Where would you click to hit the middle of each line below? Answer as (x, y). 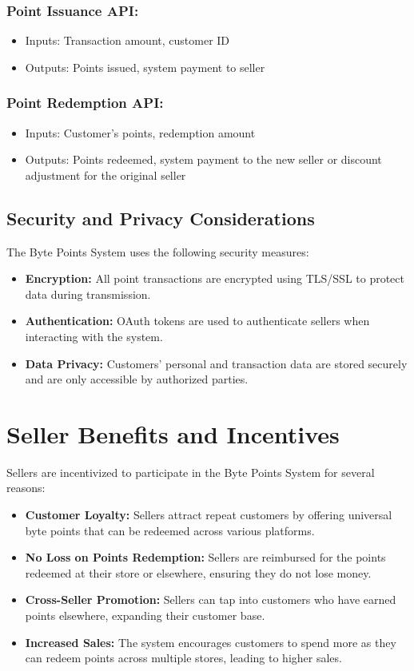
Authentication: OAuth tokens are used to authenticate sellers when (197, 321)
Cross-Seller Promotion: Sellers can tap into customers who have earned (211, 600)
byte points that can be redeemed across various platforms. (170, 530)
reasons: (26, 488)
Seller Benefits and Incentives (173, 433)
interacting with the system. (94, 336)
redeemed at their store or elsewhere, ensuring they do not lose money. (198, 572)
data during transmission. (88, 294)
